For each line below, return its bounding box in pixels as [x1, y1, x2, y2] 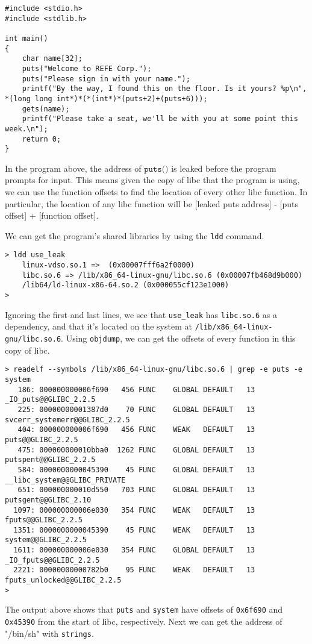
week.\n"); [5, 124, 48, 133]
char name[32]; [22, 54, 83, 63]
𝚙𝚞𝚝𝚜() [144, 164, 169, 174]
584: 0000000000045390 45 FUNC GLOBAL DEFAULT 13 [17, 465, 255, 474]
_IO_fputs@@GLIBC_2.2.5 [5, 555, 100, 564]
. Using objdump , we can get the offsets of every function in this [61, 332, 296, 345]
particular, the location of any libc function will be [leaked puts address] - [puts [5, 197, 298, 210]
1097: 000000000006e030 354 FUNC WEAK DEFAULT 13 [13, 505, 255, 514]
